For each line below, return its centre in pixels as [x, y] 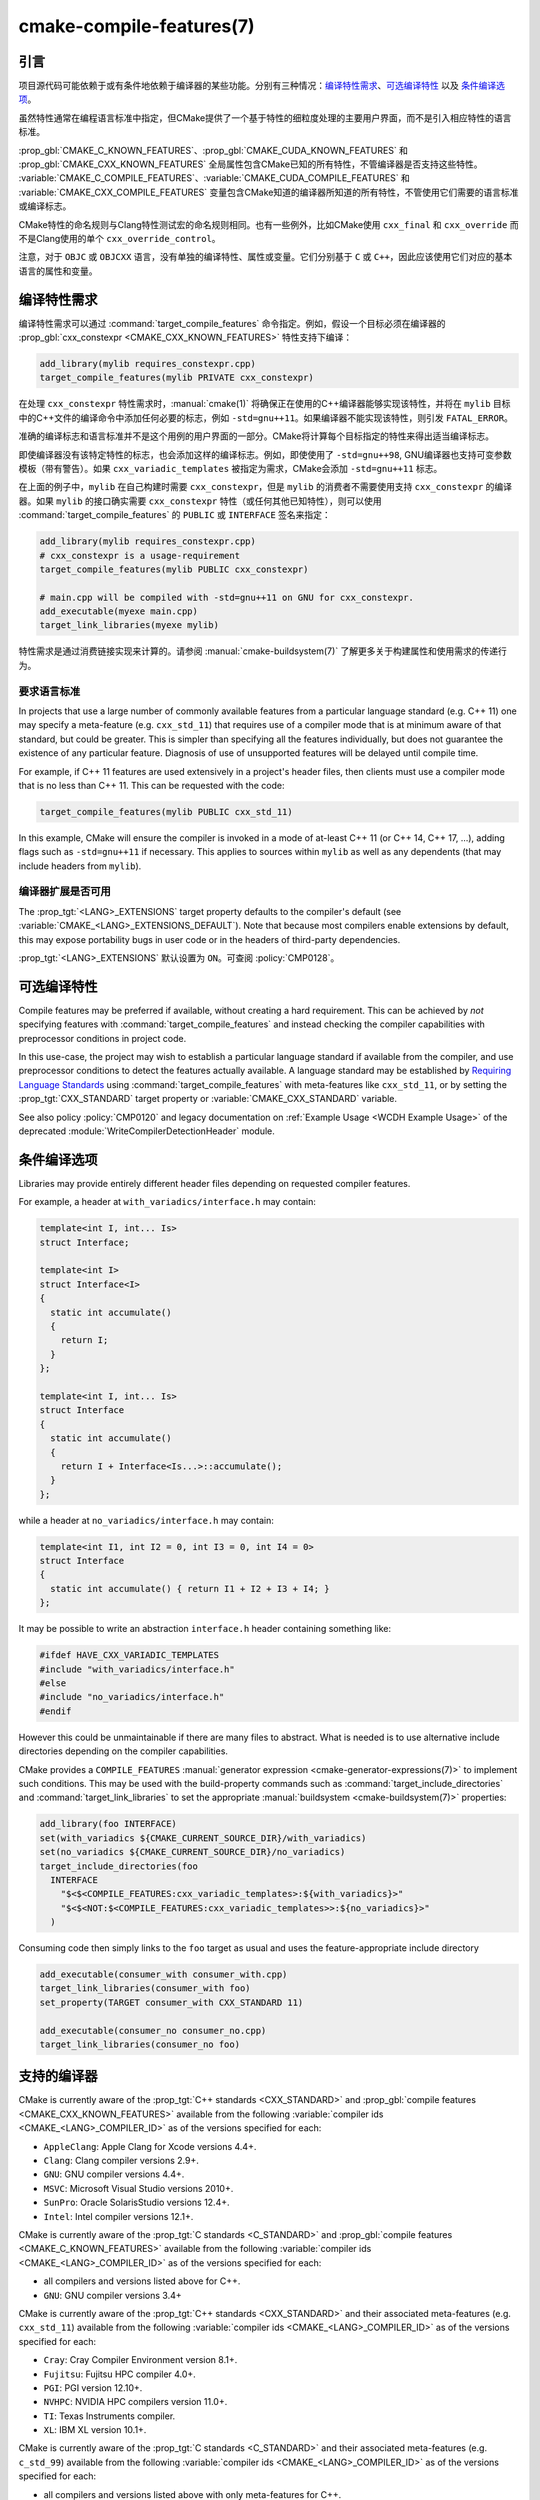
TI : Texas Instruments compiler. [109, 2416]
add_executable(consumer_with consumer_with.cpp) [163, 1974]
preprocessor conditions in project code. [102, 1038]
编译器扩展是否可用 [65, 892]
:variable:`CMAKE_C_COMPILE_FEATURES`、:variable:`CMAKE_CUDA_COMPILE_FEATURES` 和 [214, 178]
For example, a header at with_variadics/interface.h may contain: [167, 1202]
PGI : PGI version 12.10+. [93, 2387]
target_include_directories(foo [119, 1866]
